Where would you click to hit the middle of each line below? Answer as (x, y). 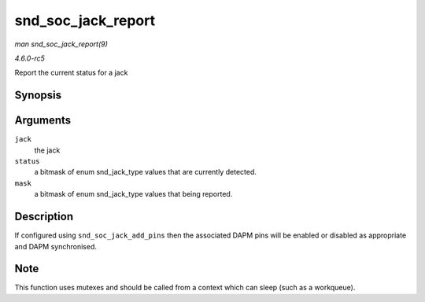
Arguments (43, 121)
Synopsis (38, 96)
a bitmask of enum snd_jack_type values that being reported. (133, 194)
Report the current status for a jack (71, 73)
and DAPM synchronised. (56, 246)
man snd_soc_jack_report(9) (61, 44)
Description (44, 217)
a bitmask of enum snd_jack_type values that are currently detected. (146, 172)
